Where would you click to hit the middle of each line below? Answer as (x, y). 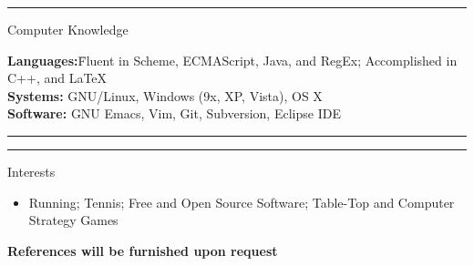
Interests (31, 171)
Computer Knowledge (68, 29)
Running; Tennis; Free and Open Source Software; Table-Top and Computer (242, 202)
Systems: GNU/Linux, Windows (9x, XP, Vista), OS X (165, 95)
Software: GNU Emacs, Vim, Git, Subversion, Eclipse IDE (174, 113)
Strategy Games (73, 220)
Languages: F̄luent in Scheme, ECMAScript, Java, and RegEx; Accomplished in (232, 60)
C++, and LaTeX (57, 78)
